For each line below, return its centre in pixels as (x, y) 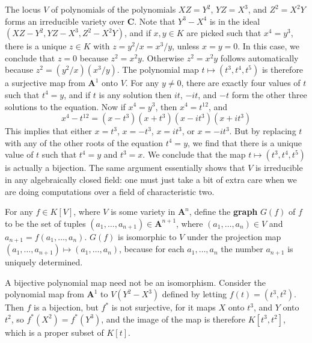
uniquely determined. (44, 262)
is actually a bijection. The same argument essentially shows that (125, 168)
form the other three (269, 94)
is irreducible (279, 168)
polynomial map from (44, 294)
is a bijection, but (66, 307)
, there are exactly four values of (241, 83)
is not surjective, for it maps (164, 307)
